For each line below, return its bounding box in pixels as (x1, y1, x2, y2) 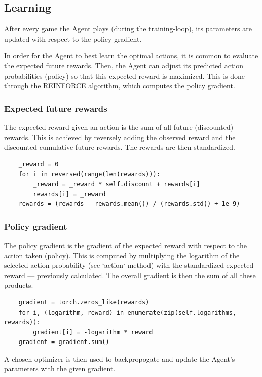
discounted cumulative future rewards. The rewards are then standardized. (4, 142, 235, 152)
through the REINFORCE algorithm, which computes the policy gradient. (4, 80, 235, 91)
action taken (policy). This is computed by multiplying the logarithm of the (4, 250, 240, 260)
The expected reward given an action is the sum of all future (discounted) (4, 121, 234, 132)
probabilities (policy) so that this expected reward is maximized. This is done (4, 70, 245, 81)
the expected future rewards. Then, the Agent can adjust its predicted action (4, 60, 244, 71)
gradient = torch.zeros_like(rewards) (18, 298, 149, 306)
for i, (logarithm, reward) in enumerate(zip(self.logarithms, (18, 309, 237, 316)
